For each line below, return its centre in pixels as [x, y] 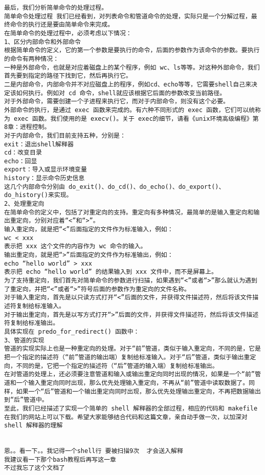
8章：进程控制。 [27, 127]
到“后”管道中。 [26, 400]
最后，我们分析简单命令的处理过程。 [56, 8]
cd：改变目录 [23, 153]
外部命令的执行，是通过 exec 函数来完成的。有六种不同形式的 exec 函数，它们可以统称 [133, 110]
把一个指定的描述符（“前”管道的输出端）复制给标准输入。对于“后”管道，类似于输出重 [127, 357]
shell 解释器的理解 [34, 426]
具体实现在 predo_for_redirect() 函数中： [72, 331]
